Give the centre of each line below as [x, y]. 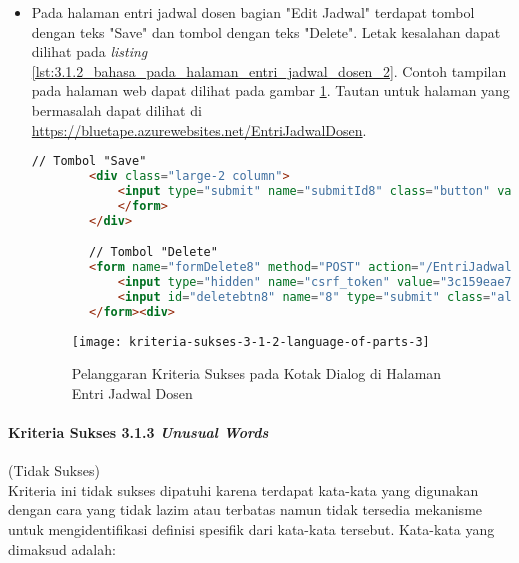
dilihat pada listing [89, 51]
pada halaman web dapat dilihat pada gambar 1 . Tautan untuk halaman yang [270, 90]
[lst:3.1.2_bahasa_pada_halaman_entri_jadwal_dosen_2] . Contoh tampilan [269, 70]
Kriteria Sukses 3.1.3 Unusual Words [138, 432]
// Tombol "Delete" [153, 252]
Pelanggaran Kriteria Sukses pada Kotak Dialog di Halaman [256, 373]
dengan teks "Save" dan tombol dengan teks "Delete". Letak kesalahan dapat [266, 31]
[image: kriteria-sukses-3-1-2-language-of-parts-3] [250, 341]
